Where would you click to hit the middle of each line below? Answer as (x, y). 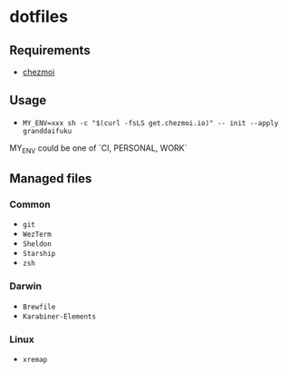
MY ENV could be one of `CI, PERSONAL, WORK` (98, 149)
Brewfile (39, 307)
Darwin (26, 286)
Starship (39, 254)
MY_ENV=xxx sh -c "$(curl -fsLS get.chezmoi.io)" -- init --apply (150, 123)
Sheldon (37, 244)
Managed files (51, 178)
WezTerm (37, 235)
